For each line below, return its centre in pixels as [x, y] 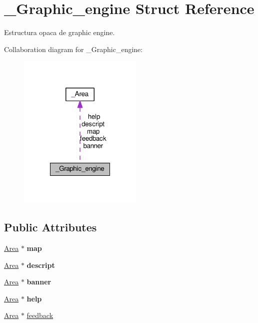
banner [39, 282]
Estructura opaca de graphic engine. [59, 32]
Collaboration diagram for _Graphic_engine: [73, 49]
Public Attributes [50, 227]
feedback [40, 315]
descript [41, 265]
